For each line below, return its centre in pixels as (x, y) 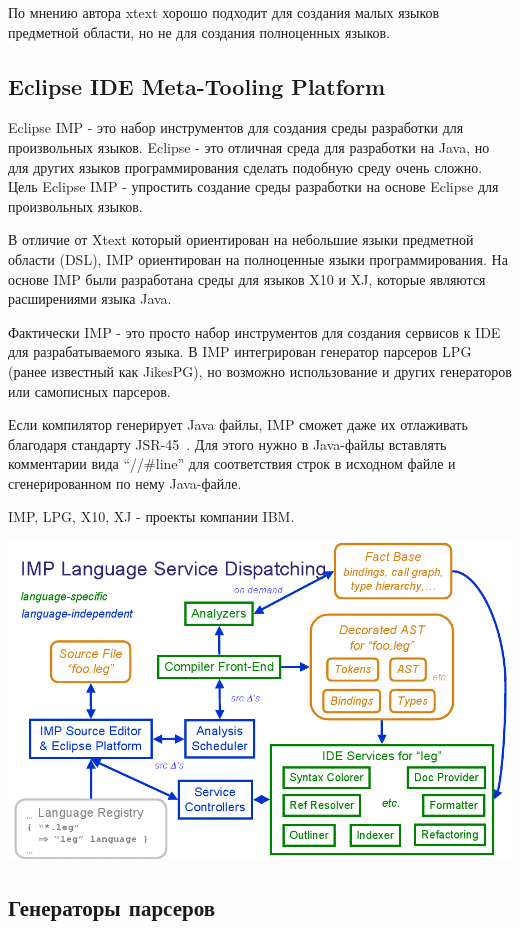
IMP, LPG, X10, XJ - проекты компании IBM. (151, 516)
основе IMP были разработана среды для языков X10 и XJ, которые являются (247, 278)
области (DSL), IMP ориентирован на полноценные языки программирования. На (258, 258)
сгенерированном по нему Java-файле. (125, 482)
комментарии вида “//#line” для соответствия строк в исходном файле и (232, 463)
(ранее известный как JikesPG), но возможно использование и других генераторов (260, 370)
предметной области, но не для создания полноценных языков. (199, 31)
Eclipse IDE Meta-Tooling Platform (197, 85)
